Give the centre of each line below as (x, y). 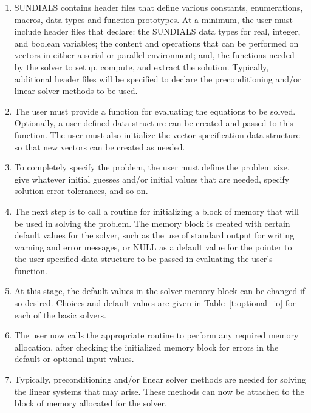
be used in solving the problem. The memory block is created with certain (152, 223)
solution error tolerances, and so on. (81, 191)
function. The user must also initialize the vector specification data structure (157, 134)
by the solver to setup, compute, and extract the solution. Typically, (142, 66)
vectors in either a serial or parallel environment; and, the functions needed (154, 55)
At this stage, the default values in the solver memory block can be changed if (160, 291)
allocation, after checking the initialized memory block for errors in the (146, 347)
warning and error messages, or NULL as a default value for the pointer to (153, 247)
